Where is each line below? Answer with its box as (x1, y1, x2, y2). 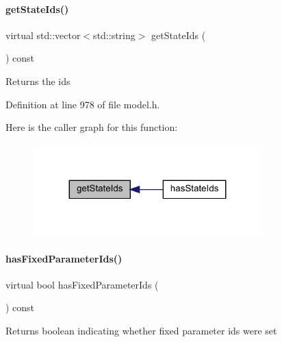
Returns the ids (5, 73, 70, 88)
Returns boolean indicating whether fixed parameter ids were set (5, 323, 277, 338)
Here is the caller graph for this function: (5, 120, 178, 134)
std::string (93, 27, 136, 42)
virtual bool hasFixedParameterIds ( (5, 277, 159, 291)
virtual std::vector (5, 27, 81, 42)
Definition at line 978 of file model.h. (5, 97, 160, 111)
